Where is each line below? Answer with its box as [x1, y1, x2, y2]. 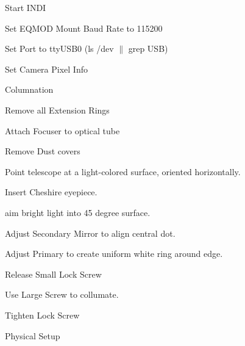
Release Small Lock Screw [5, 267, 102, 280]
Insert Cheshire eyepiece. [5, 186, 98, 198]
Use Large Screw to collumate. [5, 288, 119, 301]
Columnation [5, 83, 54, 96]
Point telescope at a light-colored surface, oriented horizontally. [5, 165, 241, 178]
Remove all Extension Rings [5, 103, 110, 116]
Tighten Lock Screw [5, 308, 80, 321]
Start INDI [5, 1, 46, 13]
